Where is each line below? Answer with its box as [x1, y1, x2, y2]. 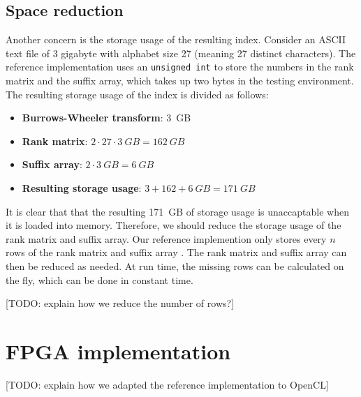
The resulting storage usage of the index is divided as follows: [6, 87, 269, 101]
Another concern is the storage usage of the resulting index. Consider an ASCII [6, 32, 346, 47]
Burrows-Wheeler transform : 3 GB [22, 110, 191, 125]
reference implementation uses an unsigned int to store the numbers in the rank [6, 59, 354, 74]
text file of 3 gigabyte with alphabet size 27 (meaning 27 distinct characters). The [6, 45, 356, 60]
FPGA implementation [6, 336, 231, 365]
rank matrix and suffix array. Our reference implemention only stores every [6, 231, 327, 246]
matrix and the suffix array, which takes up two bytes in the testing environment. [6, 73, 354, 88]
